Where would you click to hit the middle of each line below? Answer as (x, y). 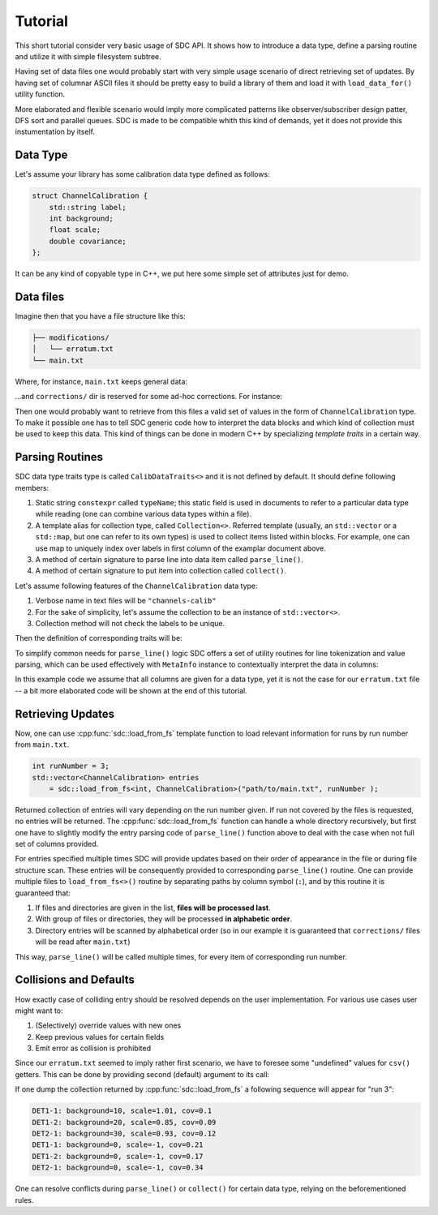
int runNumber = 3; (71, 766)
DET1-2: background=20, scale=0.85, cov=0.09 (124, 1122)
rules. (24, 1200)
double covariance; (88, 241)
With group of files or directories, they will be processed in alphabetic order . (164, 919)
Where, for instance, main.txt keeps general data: (101, 381)
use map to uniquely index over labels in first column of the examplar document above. (180, 548)
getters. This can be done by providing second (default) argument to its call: (142, 1074)
